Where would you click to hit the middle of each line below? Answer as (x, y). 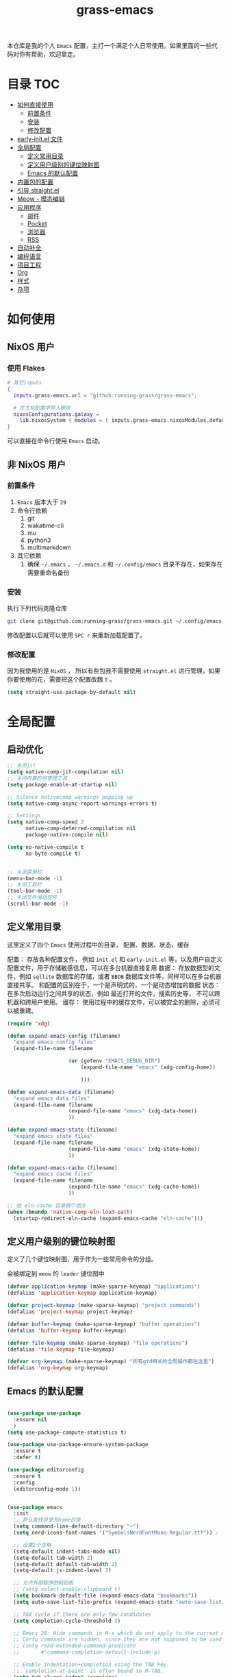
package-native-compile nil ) (67, 835)
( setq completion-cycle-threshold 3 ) (67, 1621)
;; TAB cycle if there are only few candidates (82, 1614)
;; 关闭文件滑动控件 (32, 897)
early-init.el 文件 (40, 139)
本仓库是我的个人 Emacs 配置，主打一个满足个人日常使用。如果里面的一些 (110, 46)
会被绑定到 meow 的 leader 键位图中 (56, 1274)
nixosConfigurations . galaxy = (56, 414)
